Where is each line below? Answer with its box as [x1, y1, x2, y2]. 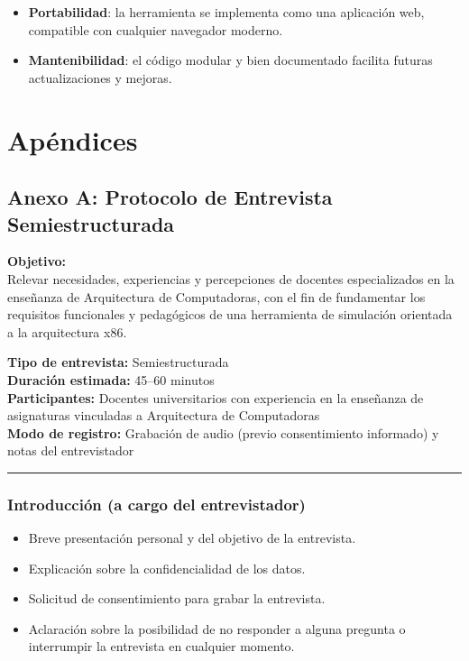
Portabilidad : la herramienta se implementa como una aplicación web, [28, 3, 425, 21]
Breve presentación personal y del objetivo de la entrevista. [28, 528, 356, 547]
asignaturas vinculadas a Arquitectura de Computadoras [7, 406, 320, 425]
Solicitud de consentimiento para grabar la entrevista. [28, 589, 326, 608]
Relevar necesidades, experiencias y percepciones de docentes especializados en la [7, 269, 455, 288]
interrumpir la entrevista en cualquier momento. [28, 637, 295, 656]
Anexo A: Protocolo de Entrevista [7, 183, 333, 211]
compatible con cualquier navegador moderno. [28, 20, 283, 39]
